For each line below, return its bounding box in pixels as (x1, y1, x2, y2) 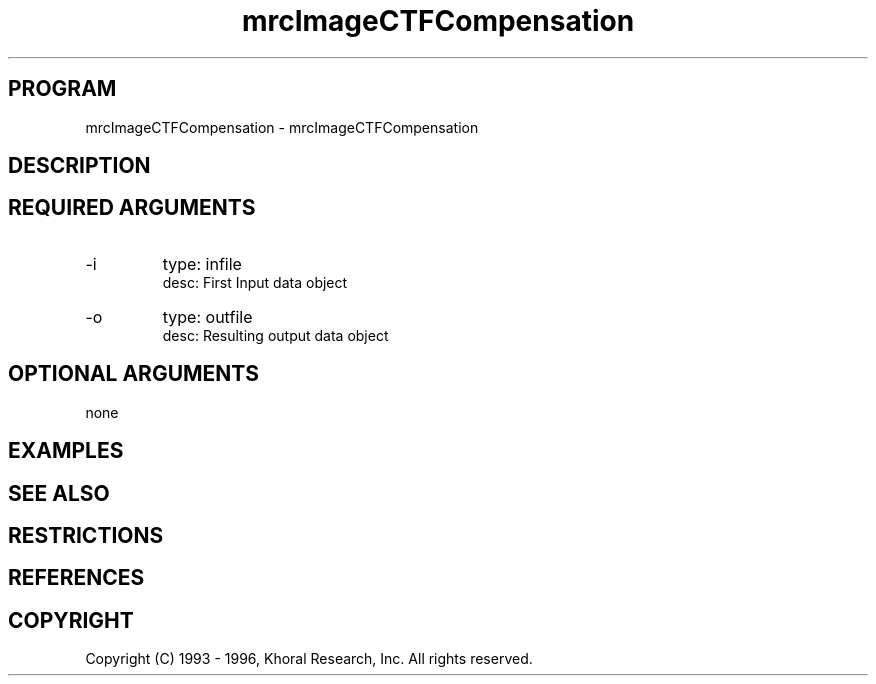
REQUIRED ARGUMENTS (8, 195, 256, 221)
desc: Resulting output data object (162, 326, 389, 344)
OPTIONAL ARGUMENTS (8, 361, 259, 387)
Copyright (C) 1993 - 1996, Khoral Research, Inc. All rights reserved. (85, 650, 533, 668)
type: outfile (162, 306, 253, 327)
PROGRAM (8, 76, 117, 102)
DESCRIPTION (8, 153, 151, 179)
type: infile (162, 253, 242, 274)
